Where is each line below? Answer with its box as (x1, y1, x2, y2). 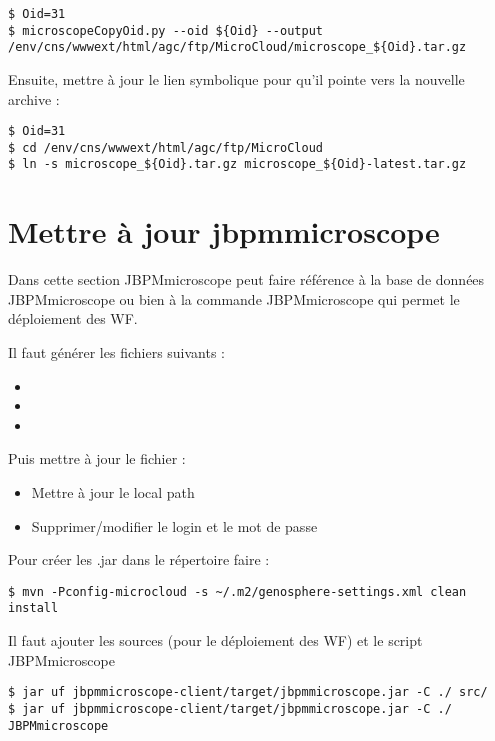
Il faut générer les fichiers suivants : (8, 342, 226, 363)
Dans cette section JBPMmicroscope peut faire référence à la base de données (8, 269, 485, 290)
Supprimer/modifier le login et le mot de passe (31, 515, 318, 536)
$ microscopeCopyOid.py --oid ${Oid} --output (8, 23, 323, 38)
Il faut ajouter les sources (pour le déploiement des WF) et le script (8, 630, 423, 651)
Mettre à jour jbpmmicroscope (8, 211, 440, 252)
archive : (8, 88, 60, 109)
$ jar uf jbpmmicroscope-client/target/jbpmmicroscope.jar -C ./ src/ (8, 685, 488, 700)
